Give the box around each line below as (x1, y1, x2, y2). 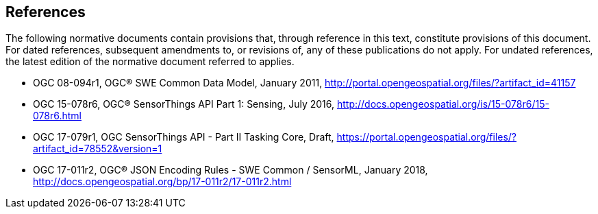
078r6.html (33, 110, 82, 122)
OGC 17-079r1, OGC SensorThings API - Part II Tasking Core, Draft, (33, 131, 334, 143)
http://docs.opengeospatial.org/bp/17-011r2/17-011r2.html (33, 176, 292, 188)
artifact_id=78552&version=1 (33, 143, 162, 155)
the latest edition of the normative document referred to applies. (5, 56, 295, 68)
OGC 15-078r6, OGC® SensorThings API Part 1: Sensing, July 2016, (33, 98, 334, 110)
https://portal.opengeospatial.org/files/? (336, 131, 517, 143)
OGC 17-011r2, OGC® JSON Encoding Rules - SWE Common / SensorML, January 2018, (33, 164, 428, 176)
